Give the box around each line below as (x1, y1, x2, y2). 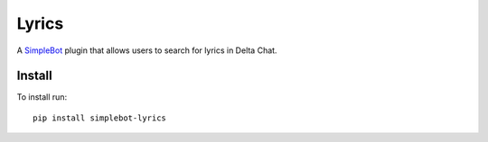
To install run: (16, 92, 68, 102)
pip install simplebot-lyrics (33, 112, 167, 123)
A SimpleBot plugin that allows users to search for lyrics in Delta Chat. (16, 45, 277, 56)
